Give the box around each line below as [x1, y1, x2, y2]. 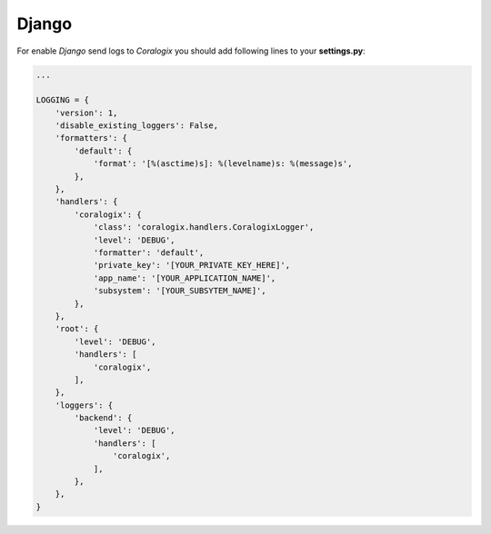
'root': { [55, 323, 99, 334]
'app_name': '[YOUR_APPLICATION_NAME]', [93, 272, 276, 283]
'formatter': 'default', [93, 248, 205, 258]
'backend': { [74, 413, 133, 423]
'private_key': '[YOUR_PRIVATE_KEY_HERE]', [93, 260, 291, 271]
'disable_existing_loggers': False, [55, 121, 218, 131]
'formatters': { [55, 133, 127, 143]
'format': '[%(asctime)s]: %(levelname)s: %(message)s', [93, 159, 353, 169]
